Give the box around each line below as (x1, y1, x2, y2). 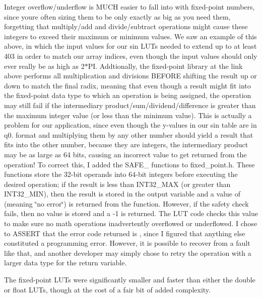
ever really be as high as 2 (4, 60, 85, 71)
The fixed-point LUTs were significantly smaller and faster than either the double (4, 274, 255, 285)
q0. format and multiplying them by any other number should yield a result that (4, 129, 253, 140)
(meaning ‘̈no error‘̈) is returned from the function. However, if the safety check (4, 198, 249, 209)
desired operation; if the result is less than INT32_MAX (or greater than (4, 178, 231, 189)
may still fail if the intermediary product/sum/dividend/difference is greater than (4, 100, 256, 110)
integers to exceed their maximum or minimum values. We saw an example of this (4, 31, 257, 41)
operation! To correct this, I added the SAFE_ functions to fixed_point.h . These (4, 159, 255, 169)
